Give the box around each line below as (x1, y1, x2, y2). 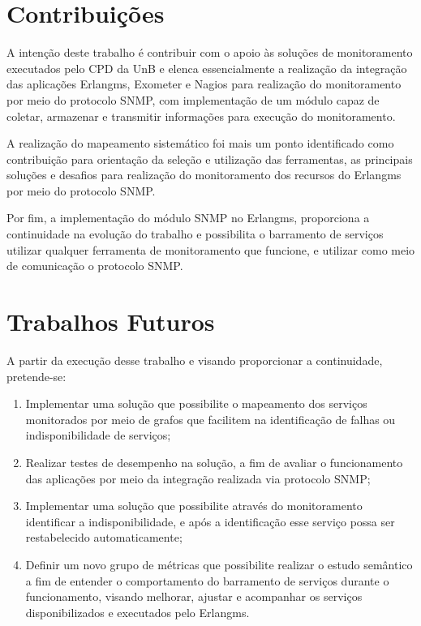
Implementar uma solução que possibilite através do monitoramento (25, 497, 363, 514)
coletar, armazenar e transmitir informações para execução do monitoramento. (6, 107, 396, 124)
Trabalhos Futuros (6, 305, 215, 338)
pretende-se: (6, 367, 67, 384)
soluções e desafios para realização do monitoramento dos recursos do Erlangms (6, 166, 402, 183)
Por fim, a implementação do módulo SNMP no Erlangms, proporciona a (6, 209, 370, 226)
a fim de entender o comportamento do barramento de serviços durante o (25, 572, 389, 589)
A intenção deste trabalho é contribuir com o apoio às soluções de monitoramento (6, 44, 413, 61)
